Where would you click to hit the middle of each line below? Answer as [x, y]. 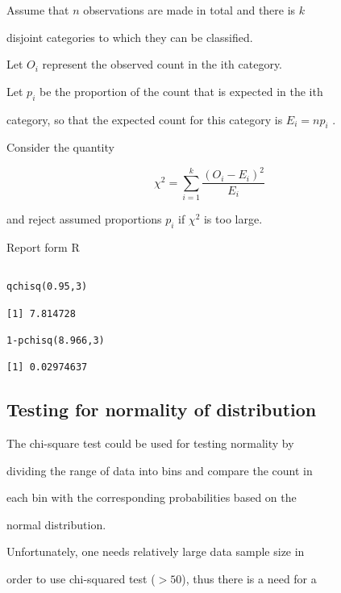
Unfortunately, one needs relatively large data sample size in [156, 551]
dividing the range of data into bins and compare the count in [160, 470]
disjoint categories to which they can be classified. [130, 37]
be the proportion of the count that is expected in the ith [181, 91]
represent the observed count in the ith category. [162, 64]
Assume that [38, 10]
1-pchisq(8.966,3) [56, 340]
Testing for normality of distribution [162, 409]
